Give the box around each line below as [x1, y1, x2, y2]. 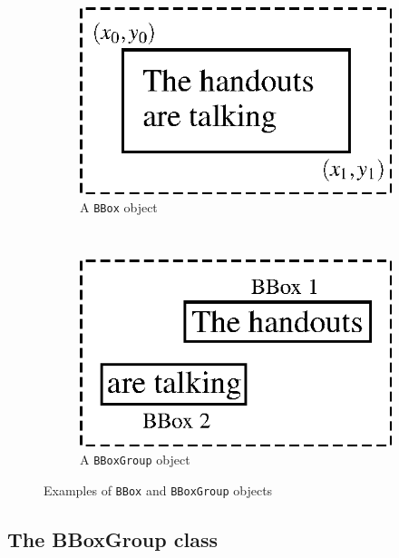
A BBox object [80, 197, 158, 216]
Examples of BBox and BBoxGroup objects [44, 480, 273, 499]
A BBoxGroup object [80, 449, 190, 468]
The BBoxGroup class [7, 524, 218, 553]
